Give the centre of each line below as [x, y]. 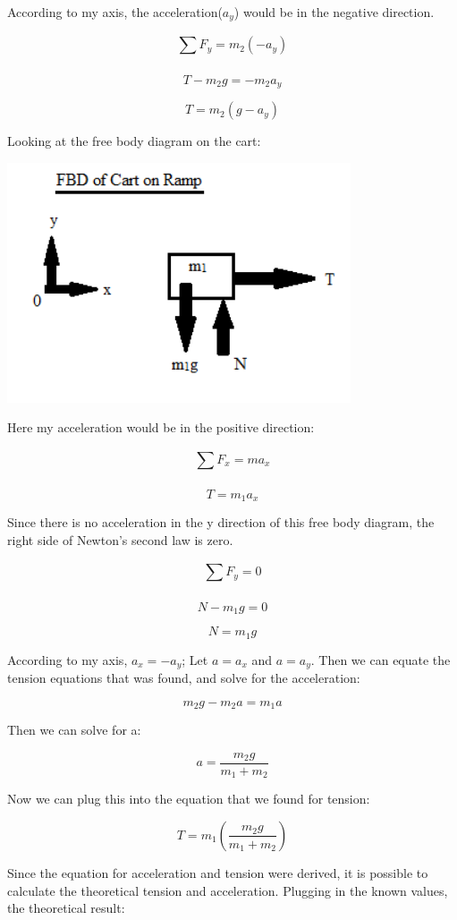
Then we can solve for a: [74, 730]
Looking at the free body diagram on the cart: [134, 141]
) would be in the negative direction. [334, 12]
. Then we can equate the [381, 659]
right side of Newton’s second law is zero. [120, 540]
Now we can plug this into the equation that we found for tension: [189, 799]
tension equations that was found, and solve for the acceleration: [184, 678]
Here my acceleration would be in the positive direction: [161, 427]
